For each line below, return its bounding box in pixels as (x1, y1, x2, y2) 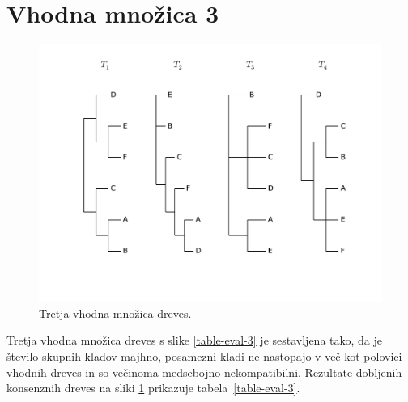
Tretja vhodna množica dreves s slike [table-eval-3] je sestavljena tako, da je (6, 332, 382, 349)
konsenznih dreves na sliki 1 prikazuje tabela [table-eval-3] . (6, 379, 300, 396)
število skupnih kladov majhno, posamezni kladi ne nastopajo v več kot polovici (6, 347, 402, 364)
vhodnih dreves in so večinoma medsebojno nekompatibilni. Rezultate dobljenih (6, 363, 402, 380)
